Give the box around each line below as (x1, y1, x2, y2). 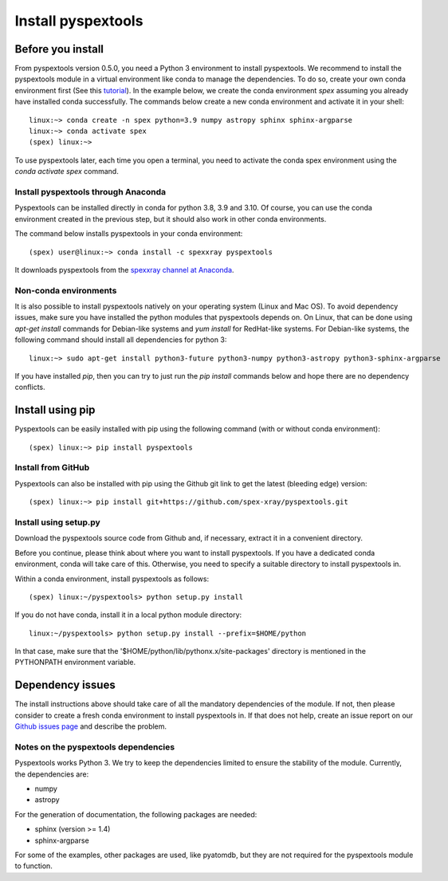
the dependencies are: (14, 769, 89, 779)
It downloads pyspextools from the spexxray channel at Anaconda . (14, 265, 234, 274)
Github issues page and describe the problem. (14, 722, 167, 731)
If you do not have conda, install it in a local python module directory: (14, 610, 242, 619)
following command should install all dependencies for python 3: (14, 335, 227, 344)
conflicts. (14, 383, 45, 392)
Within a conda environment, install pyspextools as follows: (14, 574, 210, 584)
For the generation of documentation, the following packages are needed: (14, 809, 257, 819)
